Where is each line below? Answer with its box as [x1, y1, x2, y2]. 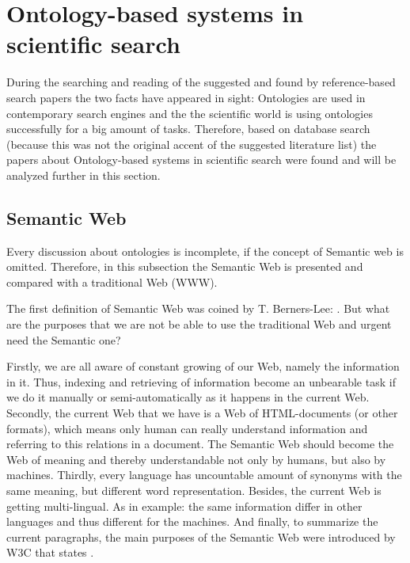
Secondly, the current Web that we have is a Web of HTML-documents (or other [6, 405, 398, 421]
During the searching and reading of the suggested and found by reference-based [6, 74, 396, 90]
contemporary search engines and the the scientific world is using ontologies [6, 105, 373, 121]
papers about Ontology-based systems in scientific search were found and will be [6, 151, 397, 168]
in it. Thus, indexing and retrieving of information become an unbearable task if [6, 373, 396, 390]
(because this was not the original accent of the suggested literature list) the [6, 135, 377, 152]
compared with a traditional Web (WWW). [6, 273, 218, 290]
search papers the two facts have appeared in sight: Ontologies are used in [6, 89, 366, 105]
